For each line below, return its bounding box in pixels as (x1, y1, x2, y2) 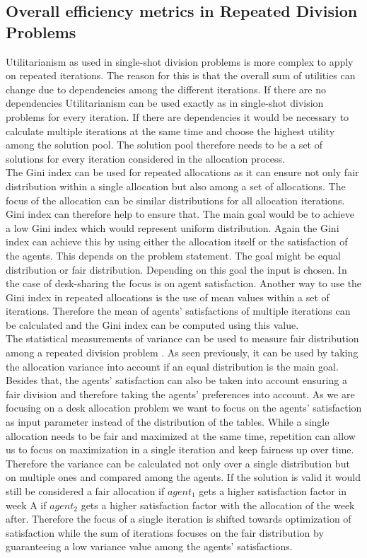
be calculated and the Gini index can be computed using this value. (6, 317, 299, 332)
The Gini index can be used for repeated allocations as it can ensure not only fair (6, 165, 359, 180)
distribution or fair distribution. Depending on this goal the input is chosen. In (6, 262, 347, 277)
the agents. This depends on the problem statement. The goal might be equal (6, 248, 341, 262)
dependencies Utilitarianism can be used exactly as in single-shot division (6, 95, 324, 110)
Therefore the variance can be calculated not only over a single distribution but (6, 455, 350, 470)
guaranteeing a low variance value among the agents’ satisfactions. (6, 539, 293, 554)
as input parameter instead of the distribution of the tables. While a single (6, 414, 330, 429)
